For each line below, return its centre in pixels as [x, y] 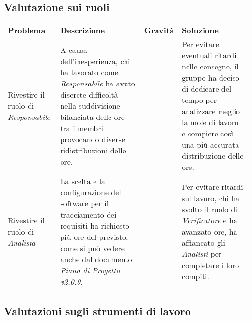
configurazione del [91, 192]
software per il [85, 203]
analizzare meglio [211, 111]
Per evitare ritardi [213, 186]
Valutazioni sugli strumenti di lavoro [97, 311]
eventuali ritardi [209, 55]
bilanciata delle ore [92, 117]
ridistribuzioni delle [93, 150]
